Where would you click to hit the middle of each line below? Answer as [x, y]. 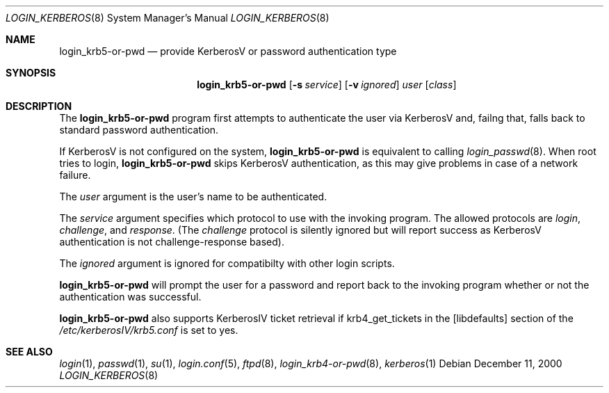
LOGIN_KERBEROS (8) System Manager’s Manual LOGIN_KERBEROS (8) [168, 18]
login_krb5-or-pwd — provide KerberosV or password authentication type [228, 51]
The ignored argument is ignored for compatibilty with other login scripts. [227, 263]
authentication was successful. [130, 297]
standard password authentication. [139, 130]
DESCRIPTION [39, 106]
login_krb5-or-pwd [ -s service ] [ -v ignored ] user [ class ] [327, 85]
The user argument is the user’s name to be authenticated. [193, 196]
